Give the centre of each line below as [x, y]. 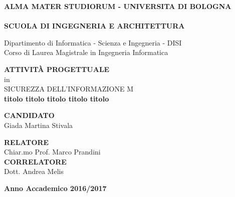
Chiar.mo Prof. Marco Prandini [52, 152]
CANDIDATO [29, 115]
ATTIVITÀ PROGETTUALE [57, 69]
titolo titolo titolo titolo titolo [57, 98]
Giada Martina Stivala [39, 125]
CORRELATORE [35, 161]
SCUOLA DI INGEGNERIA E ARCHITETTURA [94, 26]
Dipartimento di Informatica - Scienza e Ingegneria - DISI [93, 42]
